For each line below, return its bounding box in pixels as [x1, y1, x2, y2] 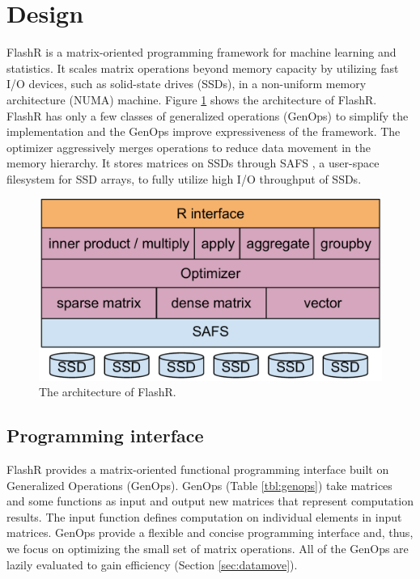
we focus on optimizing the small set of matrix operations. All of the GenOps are [6, 540, 409, 557]
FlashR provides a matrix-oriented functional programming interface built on [6, 461, 389, 478]
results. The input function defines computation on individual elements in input [6, 508, 402, 525]
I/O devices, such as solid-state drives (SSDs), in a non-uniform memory [6, 75, 367, 92]
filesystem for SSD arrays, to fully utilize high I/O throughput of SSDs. [6, 170, 362, 187]
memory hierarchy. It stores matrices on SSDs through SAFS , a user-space [6, 154, 380, 171]
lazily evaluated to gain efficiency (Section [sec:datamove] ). [6, 556, 298, 573]
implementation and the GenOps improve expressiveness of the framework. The [6, 123, 401, 140]
